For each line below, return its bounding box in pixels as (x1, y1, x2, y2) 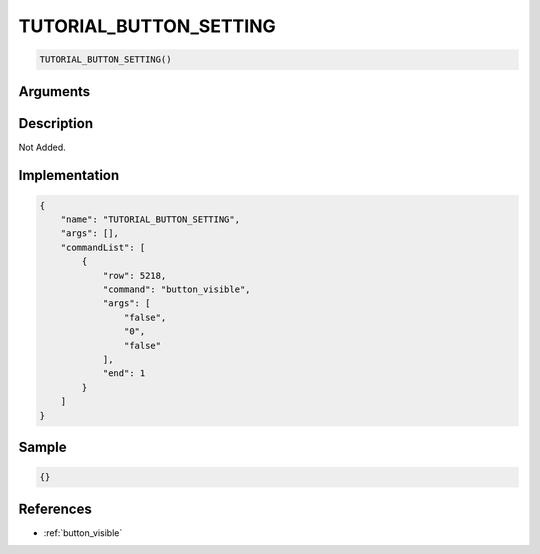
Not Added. (18, 141, 67, 153)
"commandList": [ (60, 241, 146, 253)
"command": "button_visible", (102, 284, 251, 295)
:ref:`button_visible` (43, 526, 123, 539)
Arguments (18, 83, 91, 100)
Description (18, 115, 94, 132)
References (18, 500, 92, 517)
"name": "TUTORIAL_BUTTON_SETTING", (60, 214, 240, 225)
